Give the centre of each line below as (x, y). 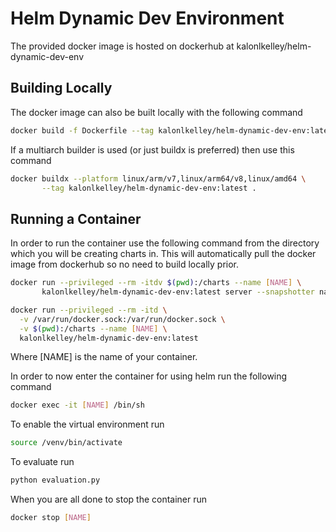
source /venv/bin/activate (66, 443)
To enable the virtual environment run (87, 424)
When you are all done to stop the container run (109, 499)
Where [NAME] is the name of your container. (104, 357)
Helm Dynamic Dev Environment (147, 18)
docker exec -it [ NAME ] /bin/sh (77, 405)
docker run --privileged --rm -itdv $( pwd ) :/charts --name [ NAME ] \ (156, 283)
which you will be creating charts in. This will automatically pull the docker (163, 254)
